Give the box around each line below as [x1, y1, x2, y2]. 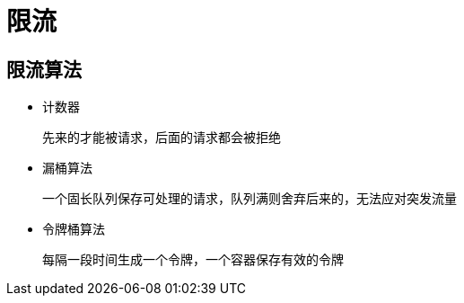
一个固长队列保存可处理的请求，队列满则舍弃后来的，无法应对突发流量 [42, 192, 457, 207]
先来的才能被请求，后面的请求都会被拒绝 [42, 130, 281, 146]
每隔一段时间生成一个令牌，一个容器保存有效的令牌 [42, 253, 344, 268]
